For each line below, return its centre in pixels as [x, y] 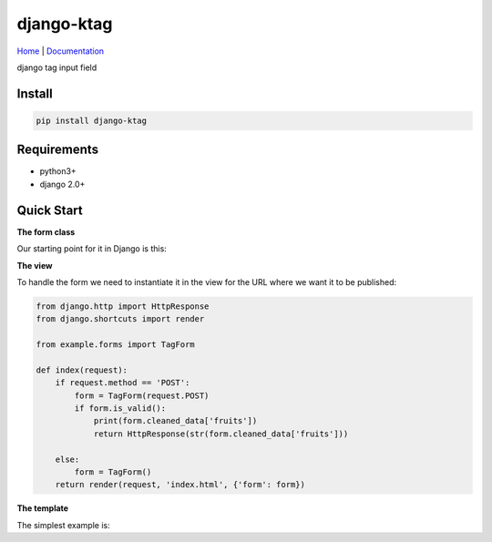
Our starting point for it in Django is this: [92, 249]
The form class [46, 231]
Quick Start [50, 210]
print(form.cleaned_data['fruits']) [175, 421]
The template [42, 508]
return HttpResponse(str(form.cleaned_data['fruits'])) [221, 434]
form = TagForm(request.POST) [142, 395]
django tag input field [57, 67]
